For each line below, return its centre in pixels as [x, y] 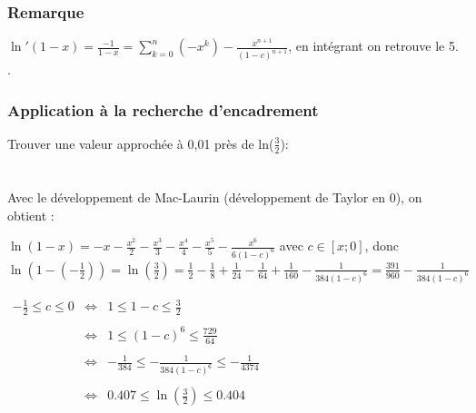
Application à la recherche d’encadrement [163, 109]
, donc [382, 246]
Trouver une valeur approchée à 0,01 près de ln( [141, 143]
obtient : [31, 215]
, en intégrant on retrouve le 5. [373, 46]
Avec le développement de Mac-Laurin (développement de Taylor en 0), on [215, 197]
